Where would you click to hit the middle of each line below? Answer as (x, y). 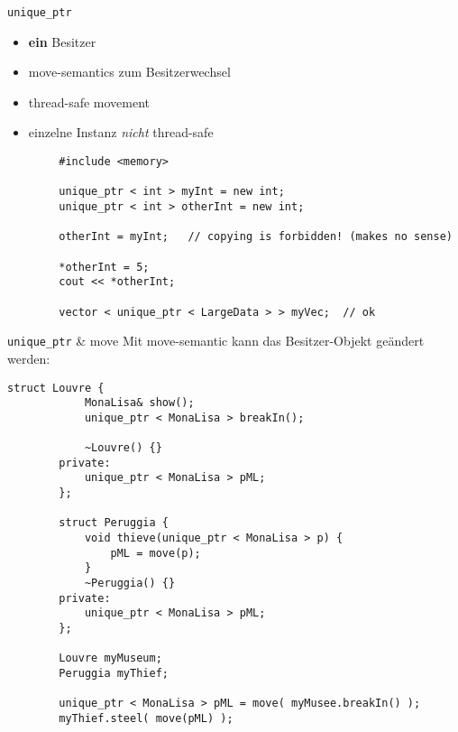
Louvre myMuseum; (110, 658)
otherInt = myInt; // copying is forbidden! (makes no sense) (256, 237)
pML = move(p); (156, 553)
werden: (29, 358)
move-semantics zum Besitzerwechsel (129, 72)
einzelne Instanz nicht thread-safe (121, 132)
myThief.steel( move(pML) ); (146, 718)
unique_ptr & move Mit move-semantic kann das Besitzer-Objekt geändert (216, 341)
